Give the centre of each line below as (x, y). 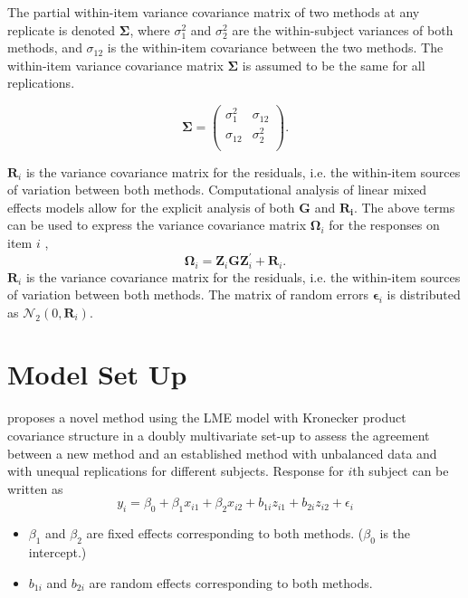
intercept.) (57, 551)
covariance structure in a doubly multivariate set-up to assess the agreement (219, 436)
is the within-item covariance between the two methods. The (275, 47)
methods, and (45, 47)
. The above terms (404, 207)
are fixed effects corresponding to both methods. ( (225, 533)
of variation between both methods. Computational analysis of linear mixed (217, 190)
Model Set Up (97, 374)
